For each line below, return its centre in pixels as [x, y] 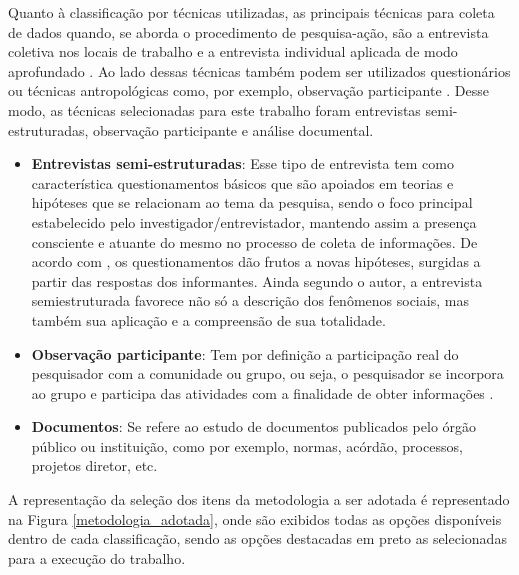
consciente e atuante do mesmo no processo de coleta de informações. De [254, 241]
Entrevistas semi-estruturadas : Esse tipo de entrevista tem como [242, 163]
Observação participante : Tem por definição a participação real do [245, 353]
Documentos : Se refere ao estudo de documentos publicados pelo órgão [254, 426]
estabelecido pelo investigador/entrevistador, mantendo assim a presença [254, 221]
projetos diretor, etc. [94, 465]
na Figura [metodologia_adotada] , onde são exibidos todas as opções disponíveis [255, 518]
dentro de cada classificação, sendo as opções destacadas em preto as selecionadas [257, 538]
